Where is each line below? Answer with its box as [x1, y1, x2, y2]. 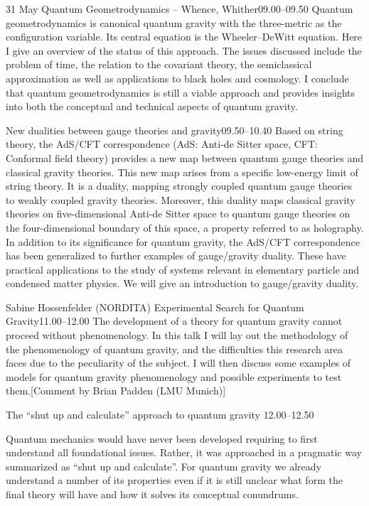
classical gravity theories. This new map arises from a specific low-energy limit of [6, 164, 358, 179]
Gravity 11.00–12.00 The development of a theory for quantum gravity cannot [6, 313, 343, 328]
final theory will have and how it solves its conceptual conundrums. [6, 487, 299, 501]
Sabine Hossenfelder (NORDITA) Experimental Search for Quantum [6, 299, 304, 314]
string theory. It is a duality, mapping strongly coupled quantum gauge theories [6, 178, 353, 193]
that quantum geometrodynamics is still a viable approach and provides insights [6, 85, 355, 99]
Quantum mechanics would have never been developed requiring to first [6, 431, 318, 446]
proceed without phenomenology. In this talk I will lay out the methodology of [6, 328, 348, 343]
